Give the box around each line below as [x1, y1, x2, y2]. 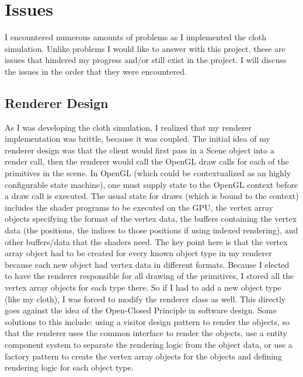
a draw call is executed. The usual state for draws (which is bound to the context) [5, 190, 299, 202]
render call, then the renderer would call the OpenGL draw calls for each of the [5, 155, 289, 167]
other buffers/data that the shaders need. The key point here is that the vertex [5, 235, 288, 247]
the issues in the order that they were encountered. [5, 65, 187, 77]
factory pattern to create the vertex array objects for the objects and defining [5, 350, 282, 362]
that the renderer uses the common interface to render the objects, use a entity [5, 327, 287, 339]
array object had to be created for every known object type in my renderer [5, 247, 272, 259]
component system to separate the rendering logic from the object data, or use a [5, 338, 292, 350]
